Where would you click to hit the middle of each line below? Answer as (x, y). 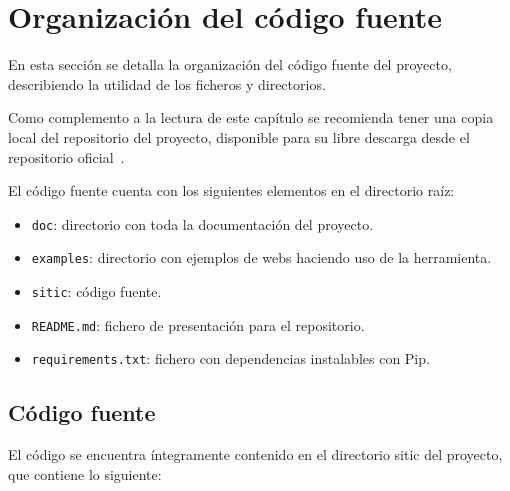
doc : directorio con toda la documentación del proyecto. (202, 223)
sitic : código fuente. (96, 291)
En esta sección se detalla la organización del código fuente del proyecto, (230, 64)
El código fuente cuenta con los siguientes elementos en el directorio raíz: (231, 190)
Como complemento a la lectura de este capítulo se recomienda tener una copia (251, 117)
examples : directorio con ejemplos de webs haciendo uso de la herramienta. (261, 257)
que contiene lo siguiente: (85, 473)
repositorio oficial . (66, 156)
